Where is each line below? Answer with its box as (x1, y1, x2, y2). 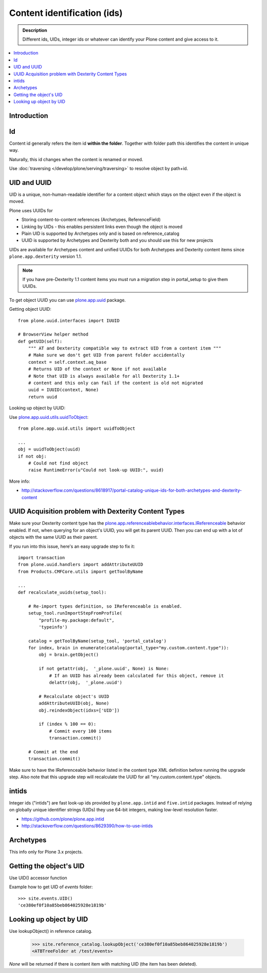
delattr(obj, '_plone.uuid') (49, 680, 123, 686)
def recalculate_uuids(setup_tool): (18, 589, 107, 595)
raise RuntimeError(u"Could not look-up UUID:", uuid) (28, 467, 164, 473)
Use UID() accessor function (9, 875, 68, 881)
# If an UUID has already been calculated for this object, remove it (49, 673, 224, 679)
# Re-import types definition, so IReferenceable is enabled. (28, 603, 182, 609)
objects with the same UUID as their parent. (9, 534, 98, 540)
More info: (9, 478, 31, 484)
